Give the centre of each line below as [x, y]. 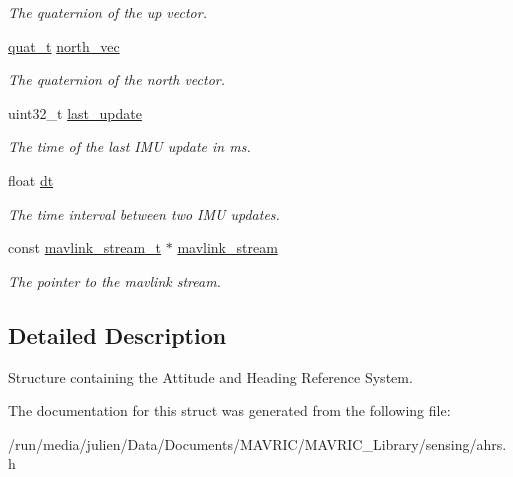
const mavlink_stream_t [85, 247]
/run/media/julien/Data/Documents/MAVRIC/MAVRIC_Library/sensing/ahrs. [257, 443]
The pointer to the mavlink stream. [114, 280]
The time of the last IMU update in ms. [129, 146]
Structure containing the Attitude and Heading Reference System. [210, 376]
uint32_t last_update [75, 112]
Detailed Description [117, 334]
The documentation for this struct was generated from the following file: [229, 410]
